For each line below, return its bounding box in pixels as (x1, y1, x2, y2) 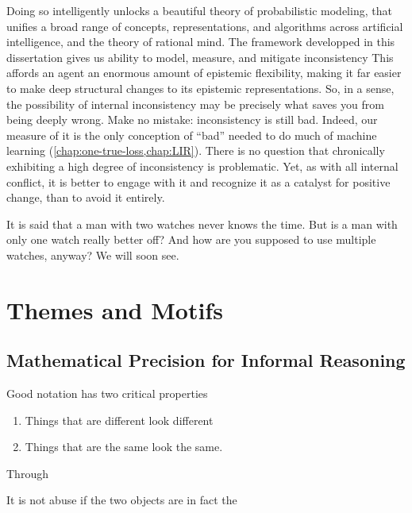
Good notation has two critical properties (6, 385, 208, 402)
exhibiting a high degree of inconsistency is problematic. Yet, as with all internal (6, 157, 399, 174)
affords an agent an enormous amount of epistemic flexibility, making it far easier (6, 64, 402, 81)
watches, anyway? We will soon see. (6, 246, 179, 263)
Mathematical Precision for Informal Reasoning (6, 348, 406, 372)
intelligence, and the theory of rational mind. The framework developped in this (6, 33, 395, 50)
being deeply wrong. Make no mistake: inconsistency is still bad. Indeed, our (6, 111, 378, 128)
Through (6, 465, 48, 481)
